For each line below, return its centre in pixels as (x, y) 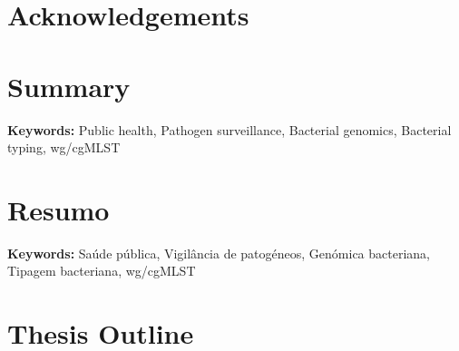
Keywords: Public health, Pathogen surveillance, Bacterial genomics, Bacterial (229, 129)
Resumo (59, 209)
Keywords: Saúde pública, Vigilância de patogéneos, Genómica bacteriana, (219, 253)
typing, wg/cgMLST (64, 147)
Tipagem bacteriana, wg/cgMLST (102, 271)
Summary (69, 86)
